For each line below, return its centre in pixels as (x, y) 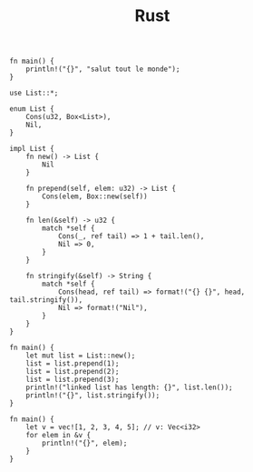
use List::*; (34, 93)
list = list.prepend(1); (73, 364)
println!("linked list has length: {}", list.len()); (129, 387)
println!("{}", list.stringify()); (93, 396)
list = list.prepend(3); (73, 380)
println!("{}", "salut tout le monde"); (103, 69)
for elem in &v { (58, 436)
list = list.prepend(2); (73, 372)
